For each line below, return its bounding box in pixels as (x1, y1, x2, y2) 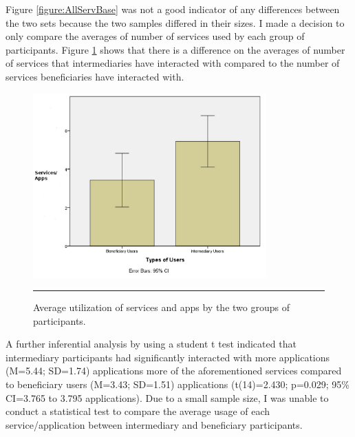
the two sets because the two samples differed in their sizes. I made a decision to (6, 15, 345, 30)
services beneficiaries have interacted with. (6, 69, 184, 83)
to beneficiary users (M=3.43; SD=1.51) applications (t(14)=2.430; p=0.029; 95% (6, 377, 349, 392)
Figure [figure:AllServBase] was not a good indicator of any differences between (6, 2, 340, 16)
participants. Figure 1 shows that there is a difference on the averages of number (6, 42, 345, 56)
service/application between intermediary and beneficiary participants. (6, 417, 303, 431)
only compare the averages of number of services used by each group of (6, 29, 305, 43)
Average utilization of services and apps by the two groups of (33, 300, 290, 315)
